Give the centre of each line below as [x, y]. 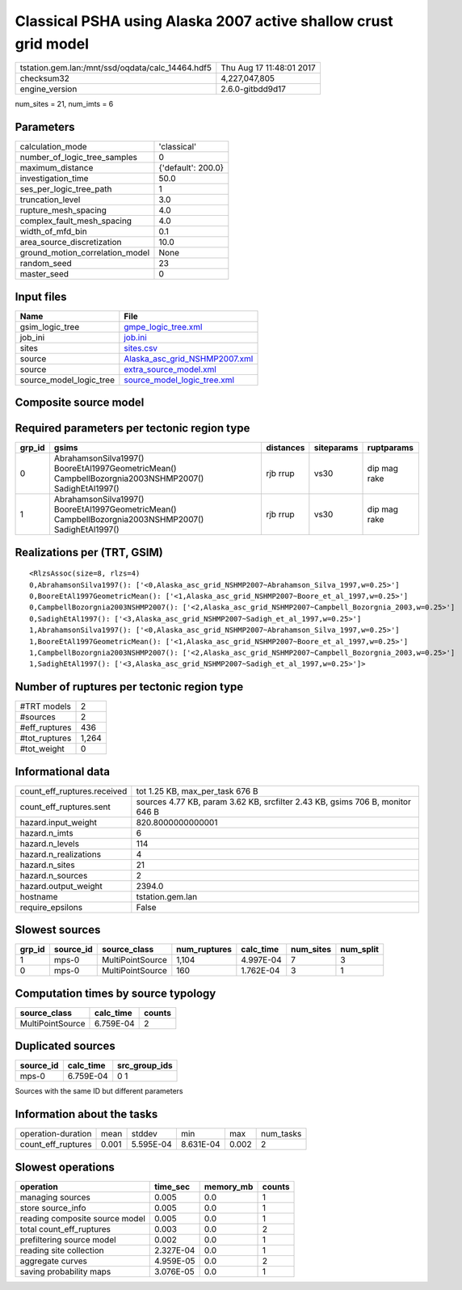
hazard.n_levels [50, 843]
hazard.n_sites [48, 865]
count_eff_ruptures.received [73, 790]
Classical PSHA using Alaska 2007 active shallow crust [204, 21]
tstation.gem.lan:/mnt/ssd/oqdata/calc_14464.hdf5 [115, 68]
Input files [41, 296]
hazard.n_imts [46, 833]
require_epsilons [51, 907]
